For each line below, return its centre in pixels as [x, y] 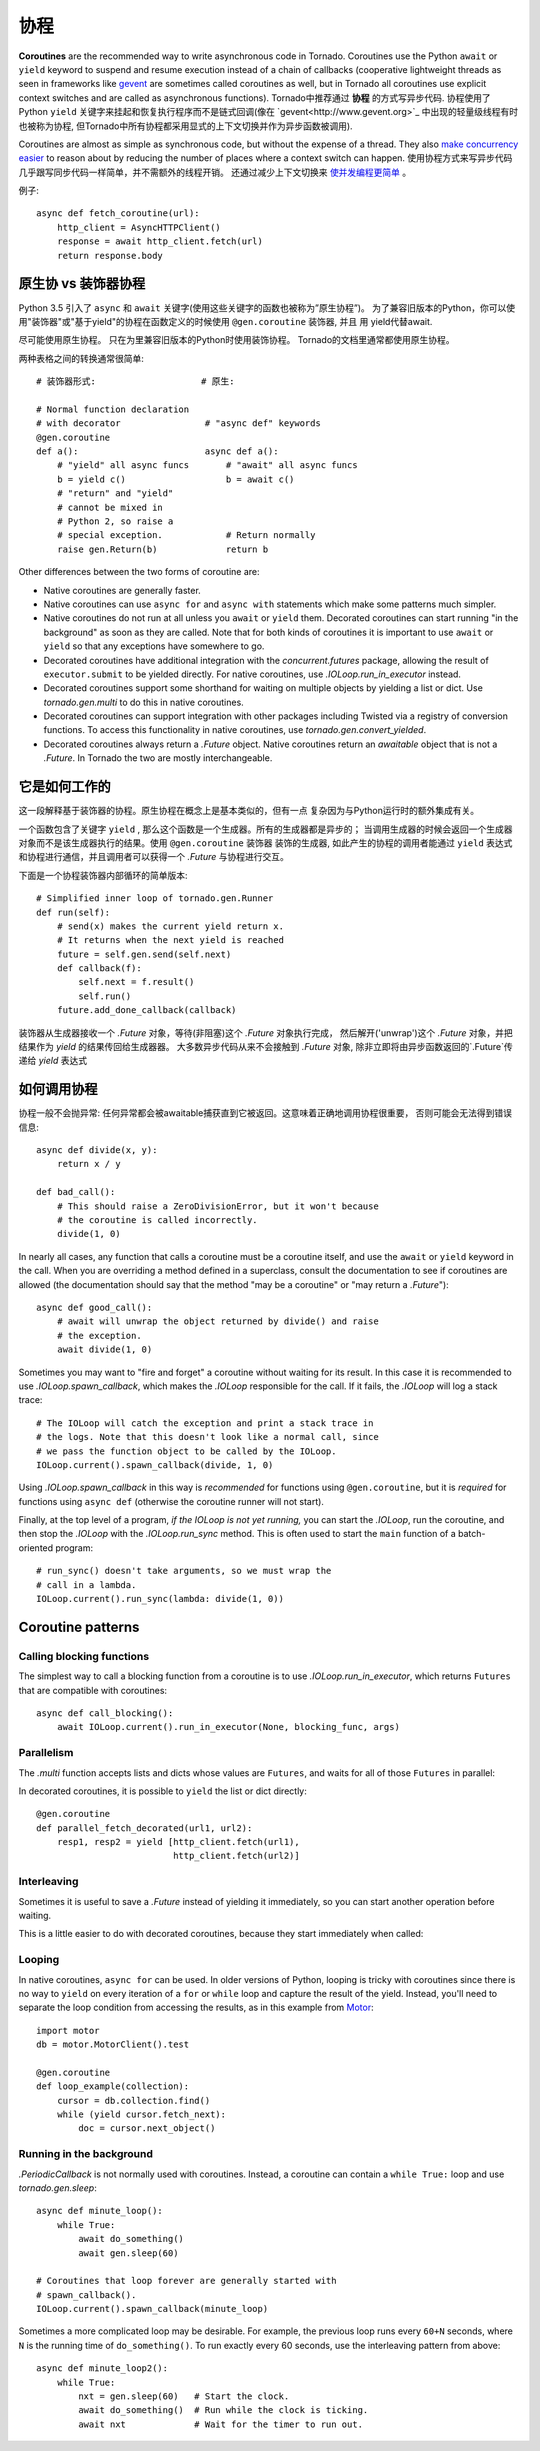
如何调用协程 [58, 1089]
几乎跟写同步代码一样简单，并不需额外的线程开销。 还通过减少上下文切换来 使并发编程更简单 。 [215, 172]
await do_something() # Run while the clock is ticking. [223, 2410]
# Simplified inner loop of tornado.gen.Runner [155, 898]
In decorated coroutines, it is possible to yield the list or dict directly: [162, 1791]
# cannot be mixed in [110, 507]
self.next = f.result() [136, 982]
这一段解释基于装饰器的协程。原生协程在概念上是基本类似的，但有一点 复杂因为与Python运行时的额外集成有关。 [249, 811]
